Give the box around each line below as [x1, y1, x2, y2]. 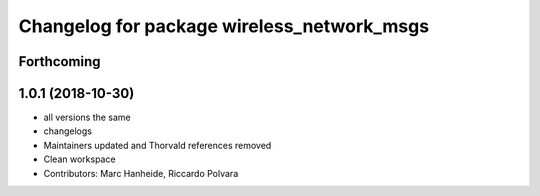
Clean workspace [43, 153, 116, 165]
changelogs [43, 125, 92, 137]
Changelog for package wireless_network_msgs [18, 15, 430, 37]
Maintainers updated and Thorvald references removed [43, 139, 272, 151]
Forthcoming [18, 53, 101, 70]
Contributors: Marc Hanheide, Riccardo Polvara [43, 167, 239, 179]
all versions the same [43, 111, 132, 124]
